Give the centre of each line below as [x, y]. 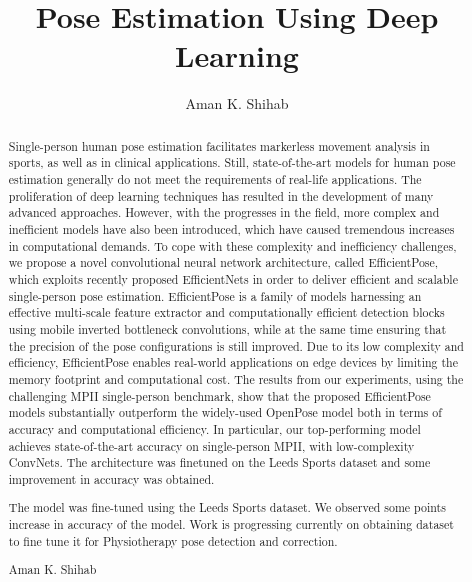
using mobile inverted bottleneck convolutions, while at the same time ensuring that [227, 328]
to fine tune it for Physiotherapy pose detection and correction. [173, 540]
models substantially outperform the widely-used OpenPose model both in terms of [225, 412]
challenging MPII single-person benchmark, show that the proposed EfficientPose [219, 395]
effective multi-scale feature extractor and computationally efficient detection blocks [226, 312]
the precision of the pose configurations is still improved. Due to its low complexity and [236, 345]
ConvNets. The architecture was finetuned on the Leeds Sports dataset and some [219, 462]
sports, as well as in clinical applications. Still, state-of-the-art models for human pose [232, 162]
